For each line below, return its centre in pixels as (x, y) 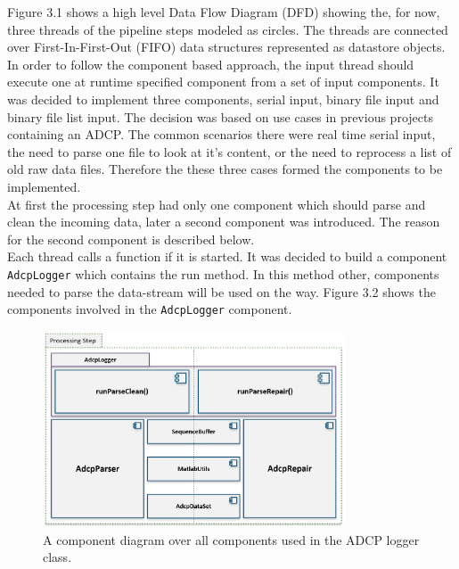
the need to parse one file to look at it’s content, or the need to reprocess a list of (229, 151)
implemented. (44, 186)
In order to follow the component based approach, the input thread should (211, 64)
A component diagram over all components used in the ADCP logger (231, 539)
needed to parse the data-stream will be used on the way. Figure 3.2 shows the (221, 291)
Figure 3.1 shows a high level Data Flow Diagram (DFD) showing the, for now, (224, 12)
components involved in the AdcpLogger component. (150, 309)
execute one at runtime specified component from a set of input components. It (223, 82)
